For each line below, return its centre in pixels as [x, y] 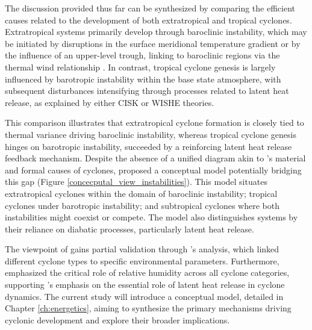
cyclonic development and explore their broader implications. [117, 319]
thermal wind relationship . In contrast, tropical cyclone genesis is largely [140, 67]
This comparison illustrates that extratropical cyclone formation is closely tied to [154, 123]
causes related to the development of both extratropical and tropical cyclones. [148, 20]
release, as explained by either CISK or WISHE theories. [110, 102]
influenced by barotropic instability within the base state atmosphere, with [143, 79]
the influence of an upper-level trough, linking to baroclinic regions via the [142, 55]
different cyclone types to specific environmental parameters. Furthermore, [142, 260]
